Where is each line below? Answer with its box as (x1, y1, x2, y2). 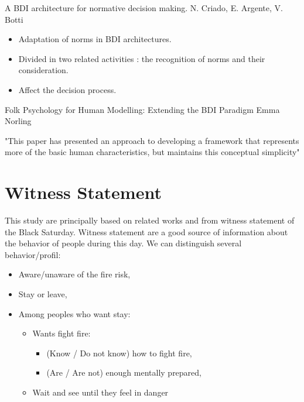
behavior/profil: (5, 248, 61, 260)
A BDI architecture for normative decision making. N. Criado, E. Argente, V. (5, 2, 283, 13)
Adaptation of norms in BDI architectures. (18, 33, 172, 45)
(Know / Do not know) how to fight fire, (46, 346, 192, 359)
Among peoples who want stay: (18, 307, 131, 319)
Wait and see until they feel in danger (32, 386, 169, 398)
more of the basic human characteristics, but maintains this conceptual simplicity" (5, 146, 300, 158)
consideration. (18, 64, 69, 76)
